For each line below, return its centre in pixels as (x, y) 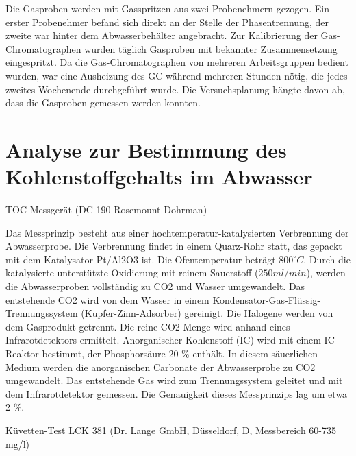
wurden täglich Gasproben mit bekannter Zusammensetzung (211, 48)
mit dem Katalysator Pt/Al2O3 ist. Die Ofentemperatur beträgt (141, 259)
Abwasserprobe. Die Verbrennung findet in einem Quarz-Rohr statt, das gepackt (174, 246)
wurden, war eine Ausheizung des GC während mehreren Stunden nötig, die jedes (177, 75)
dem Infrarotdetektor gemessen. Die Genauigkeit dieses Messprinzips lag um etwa (177, 393)
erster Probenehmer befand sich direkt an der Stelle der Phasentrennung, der (167, 22)
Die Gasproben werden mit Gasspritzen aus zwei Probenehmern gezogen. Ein (167, 8)
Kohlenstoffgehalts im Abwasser (159, 177)
